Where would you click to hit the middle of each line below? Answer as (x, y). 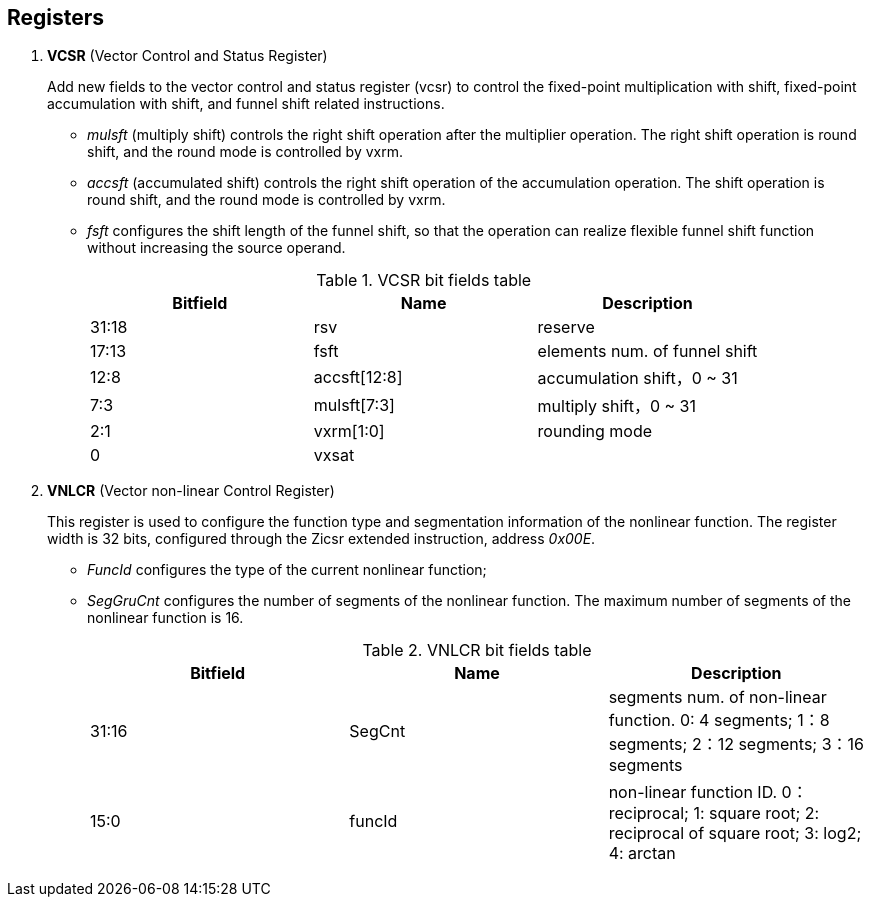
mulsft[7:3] (354, 405)
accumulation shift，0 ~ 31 (637, 378)
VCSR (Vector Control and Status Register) (187, 56)
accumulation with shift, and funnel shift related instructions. (246, 104)
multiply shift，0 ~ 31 (616, 406)
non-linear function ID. (693, 792)
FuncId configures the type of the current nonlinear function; (287, 570)
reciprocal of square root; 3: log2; (735, 833)
